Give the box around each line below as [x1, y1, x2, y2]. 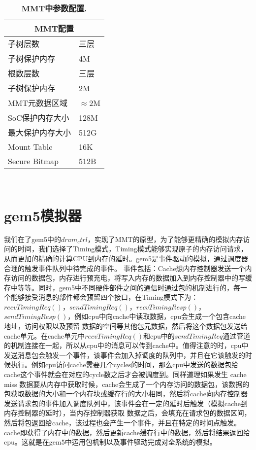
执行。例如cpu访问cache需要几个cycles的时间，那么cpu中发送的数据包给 [10, 359, 239, 370]
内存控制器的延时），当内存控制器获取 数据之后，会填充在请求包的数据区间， [4, 408, 251, 418]
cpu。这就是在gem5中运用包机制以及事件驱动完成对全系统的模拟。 [4, 437, 217, 447]
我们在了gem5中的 [4, 234, 61, 244]
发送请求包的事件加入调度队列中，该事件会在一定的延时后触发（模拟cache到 [4, 398, 248, 408]
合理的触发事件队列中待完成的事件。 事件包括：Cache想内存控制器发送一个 [4, 263, 245, 273]
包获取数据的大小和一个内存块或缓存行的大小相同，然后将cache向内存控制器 [4, 388, 248, 399]
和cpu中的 [143, 330, 175, 341]
